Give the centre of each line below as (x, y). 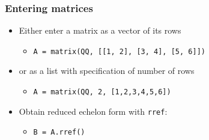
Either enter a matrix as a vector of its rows (100, 30)
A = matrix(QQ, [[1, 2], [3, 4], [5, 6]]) (119, 51)
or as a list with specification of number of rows (107, 71)
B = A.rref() (59, 132)
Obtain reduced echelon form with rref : (93, 111)
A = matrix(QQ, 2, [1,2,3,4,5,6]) (102, 92)
